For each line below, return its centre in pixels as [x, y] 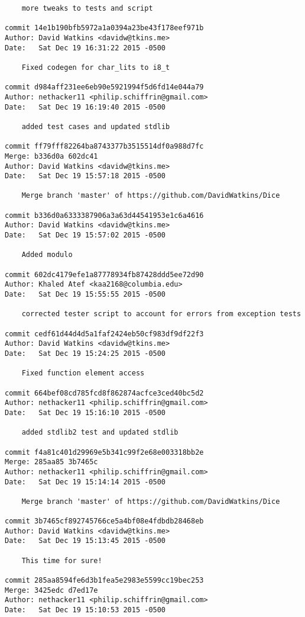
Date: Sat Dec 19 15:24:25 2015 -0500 [85, 353]
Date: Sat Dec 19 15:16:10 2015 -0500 [85, 412]
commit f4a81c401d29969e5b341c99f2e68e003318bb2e [104, 452]
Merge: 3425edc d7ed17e [51, 590]
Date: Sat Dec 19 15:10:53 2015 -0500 [85, 610]
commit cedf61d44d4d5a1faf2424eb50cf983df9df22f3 [104, 334]
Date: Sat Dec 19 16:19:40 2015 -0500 [85, 107]
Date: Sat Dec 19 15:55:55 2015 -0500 [85, 295]
